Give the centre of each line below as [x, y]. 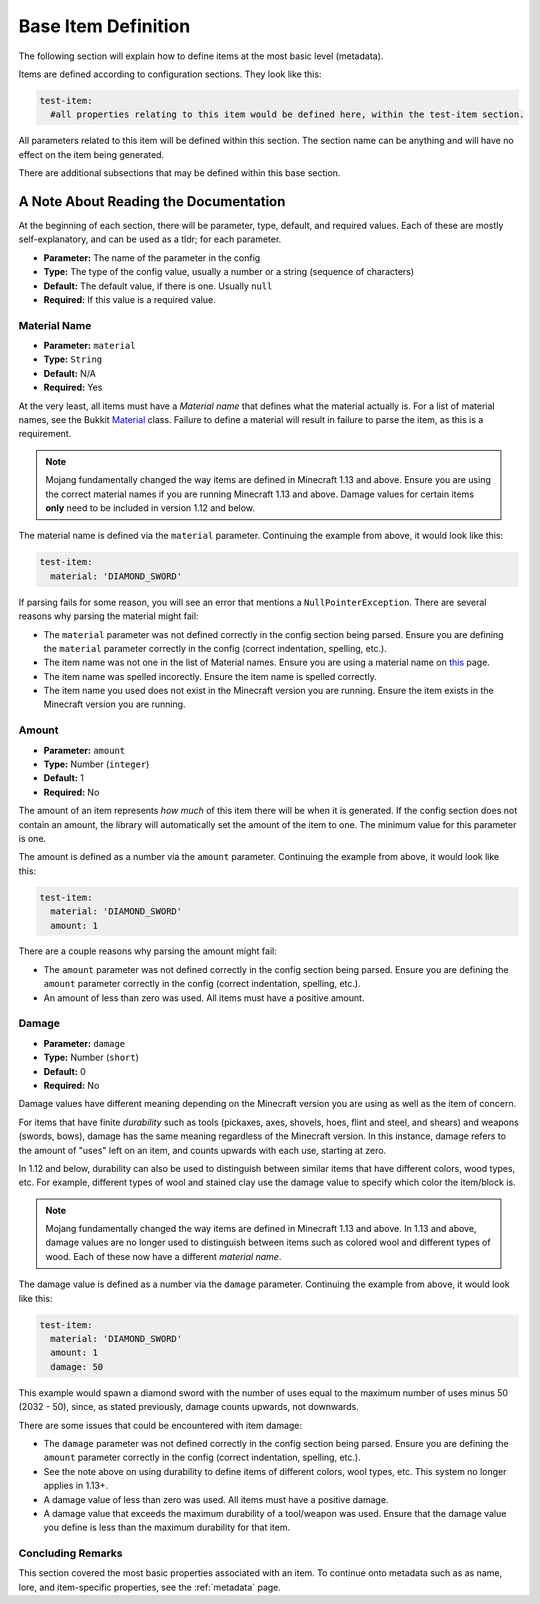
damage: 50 [77, 1366]
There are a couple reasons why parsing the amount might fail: [147, 951]
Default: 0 [65, 1071]
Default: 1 [64, 778]
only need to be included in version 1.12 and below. [150, 507]
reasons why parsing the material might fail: [108, 616]
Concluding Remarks [70, 1553]
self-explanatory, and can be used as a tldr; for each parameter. [150, 239]
